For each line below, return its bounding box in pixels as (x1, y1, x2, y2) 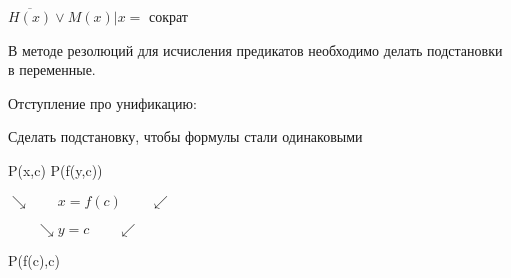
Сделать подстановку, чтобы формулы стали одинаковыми (8, 126, 363, 147)
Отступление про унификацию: (8, 92, 197, 113)
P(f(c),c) (8, 249, 60, 270)
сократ (149, 6, 188, 26)
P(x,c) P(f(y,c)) (8, 159, 103, 180)
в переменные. (8, 59, 96, 80)
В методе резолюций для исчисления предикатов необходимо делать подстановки (8, 39, 503, 60)
